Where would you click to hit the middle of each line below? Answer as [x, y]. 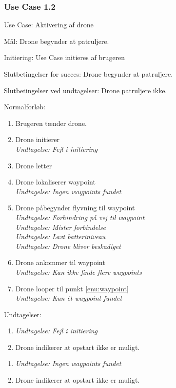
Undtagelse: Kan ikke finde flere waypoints [78, 272]
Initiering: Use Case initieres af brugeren [65, 57]
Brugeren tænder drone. [51, 123]
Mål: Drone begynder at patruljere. [57, 41]
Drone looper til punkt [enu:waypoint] [72, 288]
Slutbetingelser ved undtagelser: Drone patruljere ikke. [86, 90]
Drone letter [34, 165]
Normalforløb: [25, 107]
